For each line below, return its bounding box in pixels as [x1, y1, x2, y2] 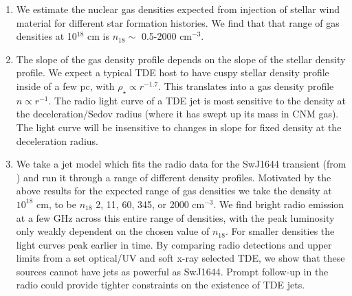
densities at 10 [16, 29, 77, 43]
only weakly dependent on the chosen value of [16, 224, 210, 238]
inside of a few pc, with [16, 78, 115, 93]
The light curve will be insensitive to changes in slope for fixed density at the [16, 119, 342, 134]
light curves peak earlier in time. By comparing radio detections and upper [16, 237, 332, 251]
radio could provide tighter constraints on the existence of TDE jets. [16, 277, 305, 292]
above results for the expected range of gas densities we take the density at [16, 183, 332, 198]
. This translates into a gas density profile [158, 78, 334, 93]
